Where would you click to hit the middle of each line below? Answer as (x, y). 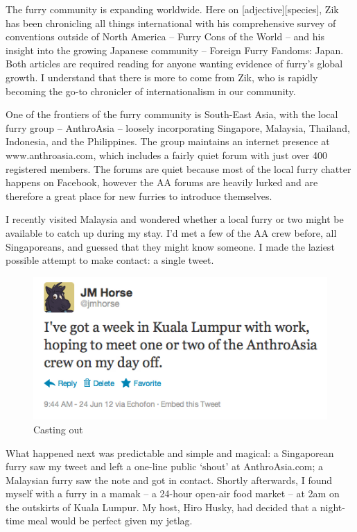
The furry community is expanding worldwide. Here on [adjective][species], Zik (172, 9)
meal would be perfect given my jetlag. (110, 521)
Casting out (58, 429)
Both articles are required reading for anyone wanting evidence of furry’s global (174, 64)
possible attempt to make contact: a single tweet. (110, 260)
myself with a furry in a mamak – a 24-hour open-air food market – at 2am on (173, 493)
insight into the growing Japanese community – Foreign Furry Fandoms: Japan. (175, 50)
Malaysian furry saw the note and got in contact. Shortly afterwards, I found (169, 480)
